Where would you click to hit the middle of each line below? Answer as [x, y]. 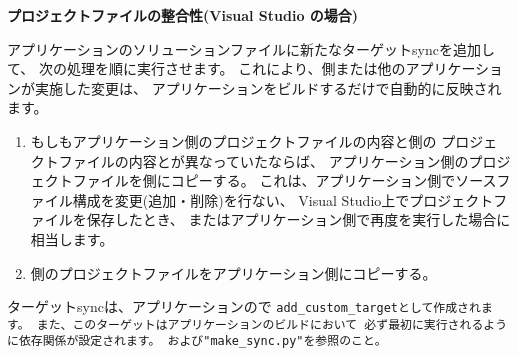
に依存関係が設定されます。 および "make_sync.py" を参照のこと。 [197, 341]
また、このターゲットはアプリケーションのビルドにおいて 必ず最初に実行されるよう [272, 324]
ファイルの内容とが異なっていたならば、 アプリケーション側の [263, 160]
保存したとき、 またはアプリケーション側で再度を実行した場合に [298, 219]
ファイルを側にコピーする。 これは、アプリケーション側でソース [284, 180]
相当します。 [72, 238]
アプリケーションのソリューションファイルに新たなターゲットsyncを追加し [251, 48]
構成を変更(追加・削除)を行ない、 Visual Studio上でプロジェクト [283, 199]
